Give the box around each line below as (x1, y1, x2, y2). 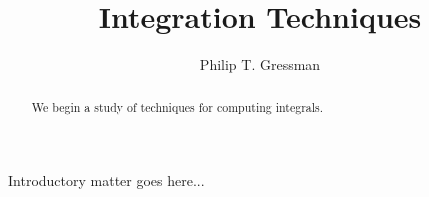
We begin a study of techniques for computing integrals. (31, 98, 324, 115)
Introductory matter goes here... (8, 170, 205, 191)
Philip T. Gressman (199, 54, 321, 75)
